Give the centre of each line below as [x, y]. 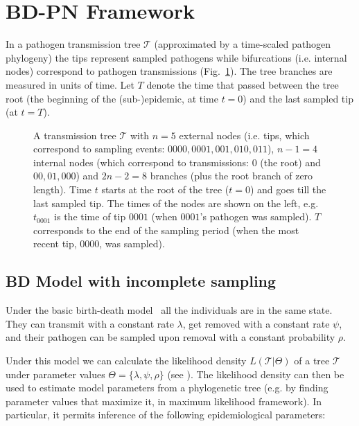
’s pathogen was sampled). [256, 216]
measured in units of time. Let [70, 84]
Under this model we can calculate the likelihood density [126, 361]
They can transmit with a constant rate [90, 323]
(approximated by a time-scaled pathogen [243, 44]
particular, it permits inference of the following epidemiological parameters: [166, 415]
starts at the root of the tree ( [165, 189]
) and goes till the [288, 189]
